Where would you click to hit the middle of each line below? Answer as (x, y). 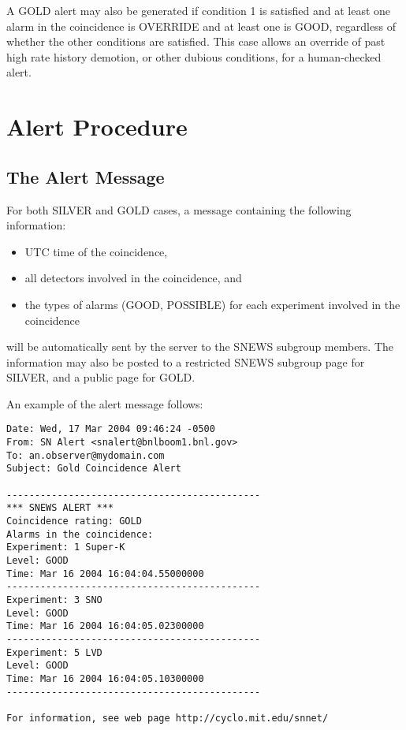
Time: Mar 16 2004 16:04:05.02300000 (105, 626)
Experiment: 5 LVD (54, 652)
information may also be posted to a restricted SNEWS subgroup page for (186, 361)
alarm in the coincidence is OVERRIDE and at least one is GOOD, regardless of (201, 26)
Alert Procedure (97, 127)
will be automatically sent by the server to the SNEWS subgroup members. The (200, 346)
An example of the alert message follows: (105, 403)
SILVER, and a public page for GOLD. (101, 377)
